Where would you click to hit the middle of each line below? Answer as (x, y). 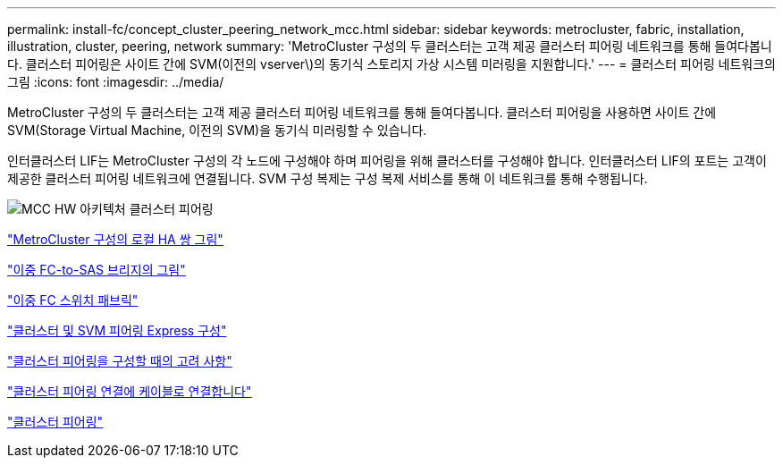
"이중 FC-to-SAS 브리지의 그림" (97, 270)
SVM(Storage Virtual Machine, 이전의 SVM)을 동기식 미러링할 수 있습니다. (217, 130)
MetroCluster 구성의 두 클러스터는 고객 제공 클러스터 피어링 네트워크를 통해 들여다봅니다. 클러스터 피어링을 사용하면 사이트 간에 (362, 112)
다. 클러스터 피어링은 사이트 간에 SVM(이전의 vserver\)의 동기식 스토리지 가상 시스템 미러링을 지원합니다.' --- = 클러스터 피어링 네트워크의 (391, 64)
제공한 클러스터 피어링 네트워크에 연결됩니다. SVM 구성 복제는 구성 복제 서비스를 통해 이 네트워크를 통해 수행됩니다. (328, 178)
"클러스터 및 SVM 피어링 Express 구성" (117, 330)
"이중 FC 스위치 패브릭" (73, 300)
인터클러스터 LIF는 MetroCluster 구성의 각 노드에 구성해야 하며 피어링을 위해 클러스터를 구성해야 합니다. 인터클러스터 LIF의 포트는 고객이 (387, 161)
